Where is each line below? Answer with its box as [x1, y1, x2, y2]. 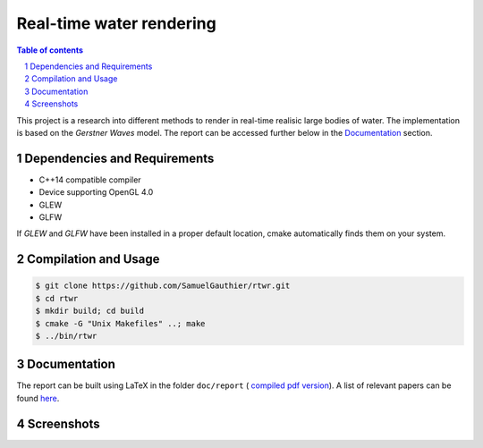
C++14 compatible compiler [38, 174, 142, 185]
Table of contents [16, 45, 84, 55]
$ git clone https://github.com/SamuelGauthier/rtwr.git [35, 281, 291, 291]
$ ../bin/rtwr [35, 331, 97, 341]
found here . [16, 393, 60, 403]
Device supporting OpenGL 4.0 [38, 187, 154, 198]
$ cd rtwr [35, 293, 79, 303]
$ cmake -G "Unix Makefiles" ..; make [35, 318, 206, 328]
